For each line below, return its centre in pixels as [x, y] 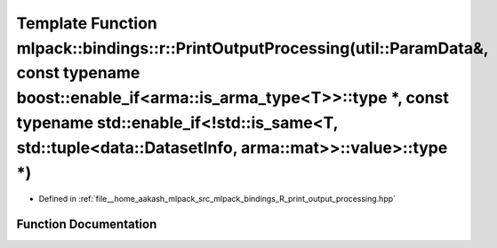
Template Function [87, 23]
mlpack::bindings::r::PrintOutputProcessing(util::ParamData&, [253, 48]
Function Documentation [87, 224]
